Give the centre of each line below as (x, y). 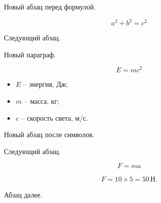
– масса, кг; (42, 101)
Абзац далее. (23, 195)
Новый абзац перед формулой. (50, 6)
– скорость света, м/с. (55, 117)
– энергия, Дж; (45, 84)
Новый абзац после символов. (49, 134)
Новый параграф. (30, 54)
